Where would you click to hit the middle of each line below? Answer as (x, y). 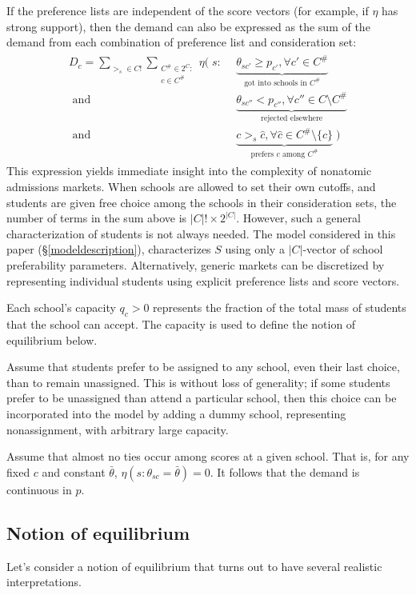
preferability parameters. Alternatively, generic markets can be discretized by (196, 265)
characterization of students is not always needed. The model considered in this (201, 233)
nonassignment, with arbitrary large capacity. (118, 429)
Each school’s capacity (61, 307)
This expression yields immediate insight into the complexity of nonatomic (189, 171)
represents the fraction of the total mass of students (280, 307)
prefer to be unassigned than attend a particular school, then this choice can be (202, 398)
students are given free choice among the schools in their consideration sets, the (202, 202)
